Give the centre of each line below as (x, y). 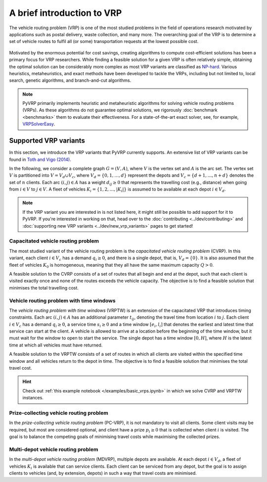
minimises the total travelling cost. (44, 288)
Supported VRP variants (47, 141)
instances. (33, 398)
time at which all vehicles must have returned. (56, 345)
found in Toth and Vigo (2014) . (40, 159)
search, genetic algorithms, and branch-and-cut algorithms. (70, 80)
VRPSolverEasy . (39, 124)
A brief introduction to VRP (66, 13)
